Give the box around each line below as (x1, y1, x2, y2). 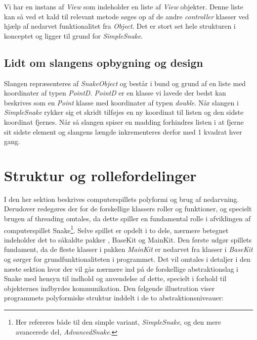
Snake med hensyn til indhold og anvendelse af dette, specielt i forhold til (4, 273, 227, 284)
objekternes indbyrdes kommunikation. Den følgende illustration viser (4, 283, 215, 293)
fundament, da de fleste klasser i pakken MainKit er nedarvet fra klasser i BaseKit (4, 244, 253, 254)
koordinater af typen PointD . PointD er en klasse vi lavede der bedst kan (4, 88, 226, 98)
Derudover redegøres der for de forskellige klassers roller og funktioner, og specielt (4, 203, 252, 214)
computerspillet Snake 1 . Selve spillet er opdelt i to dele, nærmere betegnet (4, 223, 229, 235)
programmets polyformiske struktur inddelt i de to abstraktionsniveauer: (4, 292, 224, 303)
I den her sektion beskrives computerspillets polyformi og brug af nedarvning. (4, 194, 239, 204)
